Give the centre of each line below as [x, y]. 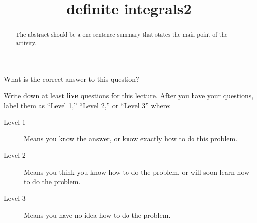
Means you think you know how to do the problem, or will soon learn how [137, 172]
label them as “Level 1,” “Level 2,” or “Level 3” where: [88, 105]
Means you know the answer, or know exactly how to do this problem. [131, 138]
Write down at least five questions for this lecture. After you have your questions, [129, 96]
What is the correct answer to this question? [72, 79]
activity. [26, 42]
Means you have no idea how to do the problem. [97, 214]
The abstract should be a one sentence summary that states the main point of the [122, 34]
